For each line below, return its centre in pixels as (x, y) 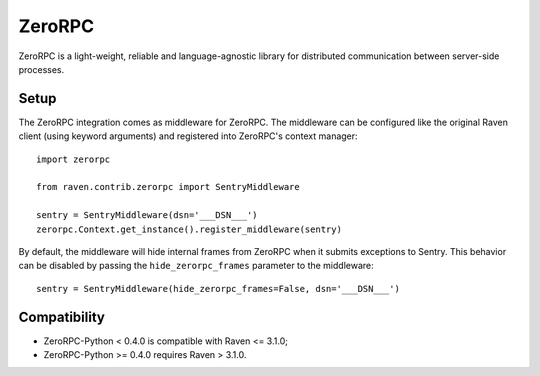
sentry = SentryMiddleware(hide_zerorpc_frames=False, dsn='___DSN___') (218, 288)
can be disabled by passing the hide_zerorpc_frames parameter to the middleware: (196, 266)
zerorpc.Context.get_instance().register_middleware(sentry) (189, 229)
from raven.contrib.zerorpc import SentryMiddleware (168, 187)
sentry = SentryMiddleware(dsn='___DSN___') (147, 215)
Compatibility (61, 316)
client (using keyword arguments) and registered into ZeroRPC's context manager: (188, 136)
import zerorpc (73, 159)
